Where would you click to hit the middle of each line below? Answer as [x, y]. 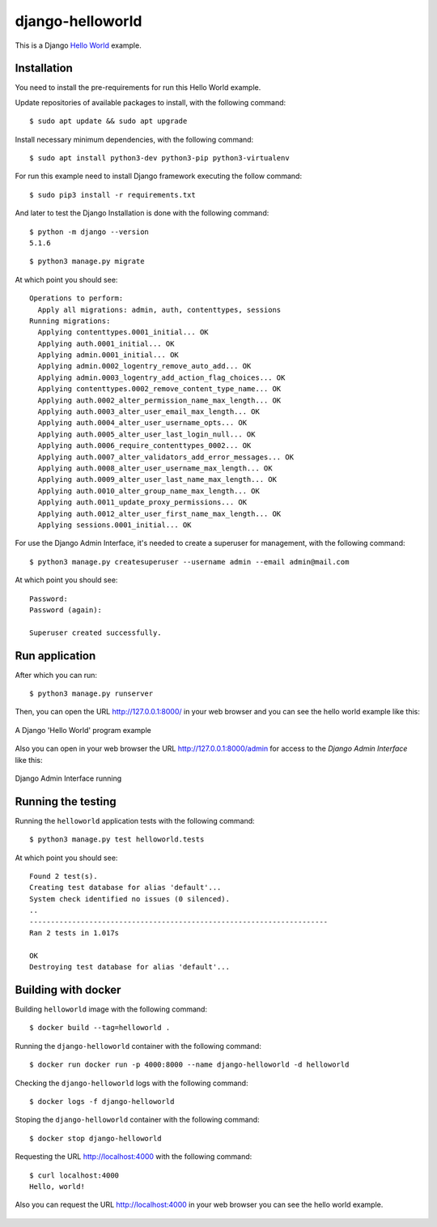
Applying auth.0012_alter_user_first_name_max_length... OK [159, 513]
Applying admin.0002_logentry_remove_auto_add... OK [144, 366]
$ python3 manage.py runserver [91, 693]
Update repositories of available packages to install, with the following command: [151, 102]
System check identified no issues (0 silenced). [130, 899]
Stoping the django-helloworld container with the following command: [137, 1120]
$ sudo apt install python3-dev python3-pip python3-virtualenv [160, 158]
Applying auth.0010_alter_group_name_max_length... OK [149, 491]
